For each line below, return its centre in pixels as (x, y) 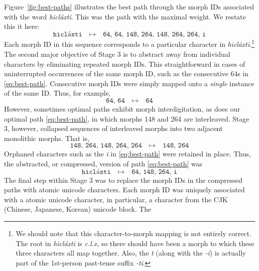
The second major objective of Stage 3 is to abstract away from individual (117, 54)
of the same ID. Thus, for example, (58, 93)
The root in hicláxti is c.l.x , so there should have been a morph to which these (135, 243)
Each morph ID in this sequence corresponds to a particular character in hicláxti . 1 (129, 43)
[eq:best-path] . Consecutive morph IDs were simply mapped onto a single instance (129, 83)
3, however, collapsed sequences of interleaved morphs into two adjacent (114, 128)
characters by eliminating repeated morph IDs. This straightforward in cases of (125, 64)
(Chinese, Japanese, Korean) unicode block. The (78, 209)
